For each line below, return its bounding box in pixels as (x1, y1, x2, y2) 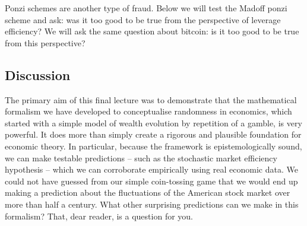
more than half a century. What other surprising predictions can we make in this (5, 198, 299, 210)
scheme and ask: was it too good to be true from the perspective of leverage (5, 13, 281, 26)
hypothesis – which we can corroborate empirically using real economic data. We (5, 163, 298, 176)
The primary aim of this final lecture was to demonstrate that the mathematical (5, 93, 297, 106)
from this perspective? (5, 36, 86, 49)
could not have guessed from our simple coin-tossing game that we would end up (5, 174, 298, 187)
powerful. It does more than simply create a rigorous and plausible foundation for (5, 128, 302, 141)
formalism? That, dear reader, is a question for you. (5, 209, 193, 222)
